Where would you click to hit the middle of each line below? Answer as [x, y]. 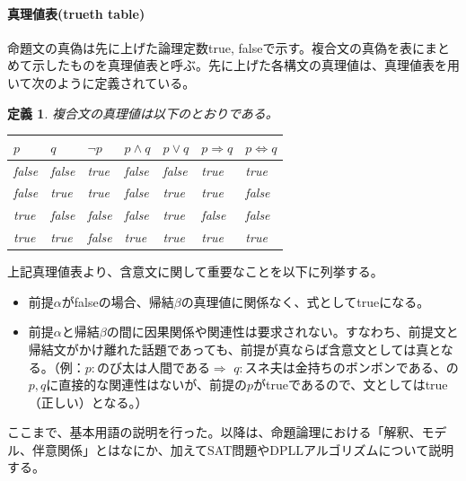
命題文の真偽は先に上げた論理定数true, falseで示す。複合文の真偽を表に [216, 47]
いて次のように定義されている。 [101, 82]
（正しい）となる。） [88, 402]
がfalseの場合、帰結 [118, 301]
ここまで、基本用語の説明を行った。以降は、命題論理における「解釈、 [215, 432]
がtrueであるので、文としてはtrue [351, 385]
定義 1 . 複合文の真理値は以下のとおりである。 [143, 113]
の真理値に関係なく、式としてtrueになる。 [305, 301]
